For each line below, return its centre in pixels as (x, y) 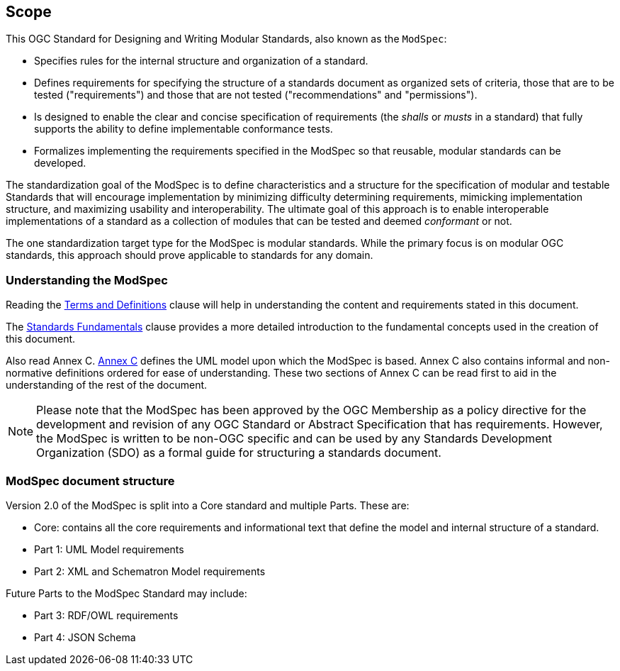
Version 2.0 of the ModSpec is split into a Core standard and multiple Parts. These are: (208, 505)
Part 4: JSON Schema (85, 637)
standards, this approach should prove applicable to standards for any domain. (190, 255)
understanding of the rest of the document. (107, 385)
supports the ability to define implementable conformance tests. (184, 129)
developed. (60, 163)
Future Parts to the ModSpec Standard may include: (126, 593)
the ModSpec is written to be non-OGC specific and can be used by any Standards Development (294, 439)
